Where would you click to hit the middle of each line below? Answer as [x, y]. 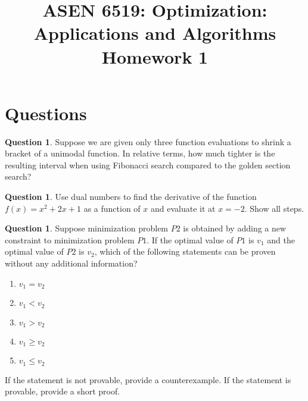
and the [281, 239]
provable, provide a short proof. [63, 391]
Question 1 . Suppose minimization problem [87, 228]
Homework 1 [155, 56]
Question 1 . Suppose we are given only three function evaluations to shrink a [148, 141]
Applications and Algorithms [155, 33]
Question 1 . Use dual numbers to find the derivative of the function [131, 197]
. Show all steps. [274, 208]
